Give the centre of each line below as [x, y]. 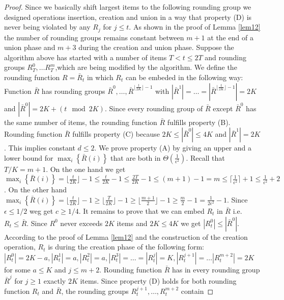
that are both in [136, 157]
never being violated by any [47, 27]
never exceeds [81, 223]
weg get [41, 210]
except [223, 108]
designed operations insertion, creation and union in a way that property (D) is [128, 17]
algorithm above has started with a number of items [86, 57]
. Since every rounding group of [154, 108]
